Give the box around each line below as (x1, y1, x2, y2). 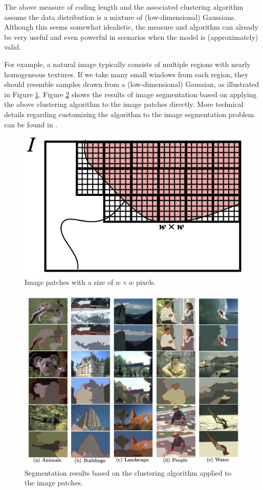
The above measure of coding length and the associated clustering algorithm (4, 2, 244, 12)
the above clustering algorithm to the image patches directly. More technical (4, 99, 244, 109)
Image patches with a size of (25, 277, 114, 287)
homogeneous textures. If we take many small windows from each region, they (4, 69, 249, 79)
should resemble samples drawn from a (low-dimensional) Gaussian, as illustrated (4, 79, 259, 90)
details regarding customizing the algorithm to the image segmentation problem (4, 108, 254, 119)
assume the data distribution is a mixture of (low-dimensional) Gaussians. (4, 11, 236, 22)
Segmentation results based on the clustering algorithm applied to (25, 467, 231, 478)
